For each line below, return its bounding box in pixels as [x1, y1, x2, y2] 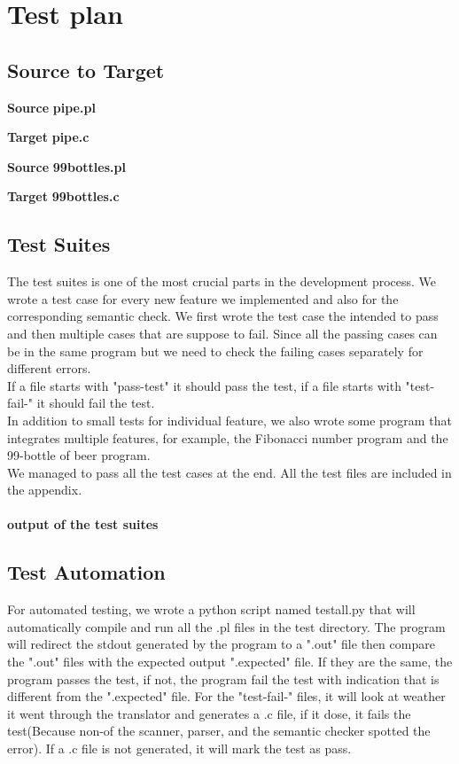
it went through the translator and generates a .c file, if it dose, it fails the [7, 704, 411, 722]
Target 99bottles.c [7, 187, 120, 206]
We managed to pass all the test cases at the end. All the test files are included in [7, 463, 452, 481]
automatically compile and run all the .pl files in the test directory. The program [7, 617, 446, 635]
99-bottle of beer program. [7, 446, 151, 464]
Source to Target [7, 56, 165, 83]
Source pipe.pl [7, 97, 96, 116]
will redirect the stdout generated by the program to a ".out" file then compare [7, 635, 435, 653]
